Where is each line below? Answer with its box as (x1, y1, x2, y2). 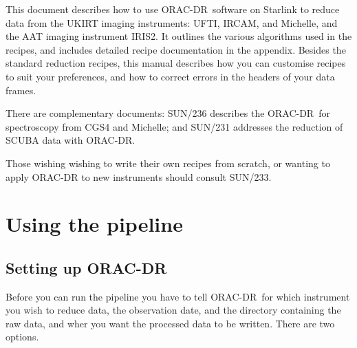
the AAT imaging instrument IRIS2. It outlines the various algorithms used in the (6, 29, 352, 43)
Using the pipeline (6, 210, 183, 238)
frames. (6, 83, 36, 97)
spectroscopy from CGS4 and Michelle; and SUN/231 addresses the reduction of (6, 119, 343, 133)
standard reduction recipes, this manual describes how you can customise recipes (6, 56, 346, 70)
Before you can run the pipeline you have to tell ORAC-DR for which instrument (6, 289, 350, 303)
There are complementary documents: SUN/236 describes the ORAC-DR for (6, 106, 330, 120)
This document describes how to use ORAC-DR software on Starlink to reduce (6, 2, 340, 16)
